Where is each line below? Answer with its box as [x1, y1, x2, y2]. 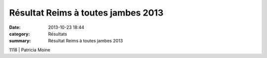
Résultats [48, 31, 67, 37]
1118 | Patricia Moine [9, 47, 50, 53]
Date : [9, 24, 21, 30]
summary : [9, 38, 31, 44]
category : [9, 31, 30, 37]
